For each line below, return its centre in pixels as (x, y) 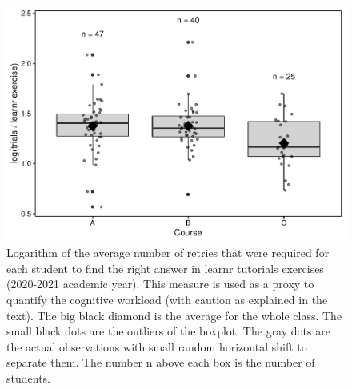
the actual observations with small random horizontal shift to (157, 346)
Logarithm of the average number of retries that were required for (168, 253)
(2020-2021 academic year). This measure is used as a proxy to (160, 284)
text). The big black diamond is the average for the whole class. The (174, 315)
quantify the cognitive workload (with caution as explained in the (167, 299)
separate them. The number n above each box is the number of (161, 362)
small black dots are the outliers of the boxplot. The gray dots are (168, 331)
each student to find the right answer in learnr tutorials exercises (165, 268)
